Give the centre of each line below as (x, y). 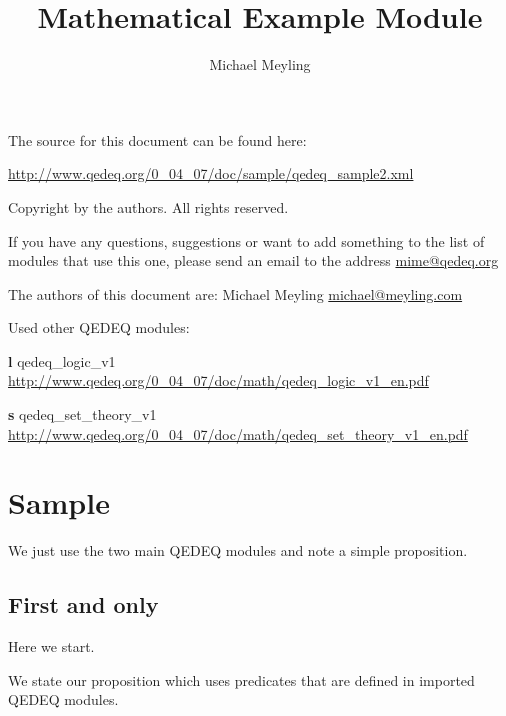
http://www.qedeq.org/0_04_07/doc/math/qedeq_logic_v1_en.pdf (218, 380)
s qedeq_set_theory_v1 (82, 414)
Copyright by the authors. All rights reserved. (148, 206)
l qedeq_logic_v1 (62, 360)
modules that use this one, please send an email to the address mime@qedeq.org (253, 260)
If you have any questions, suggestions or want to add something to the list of (246, 240)
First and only (83, 604)
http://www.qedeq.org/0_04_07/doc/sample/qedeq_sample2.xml (211, 173)
